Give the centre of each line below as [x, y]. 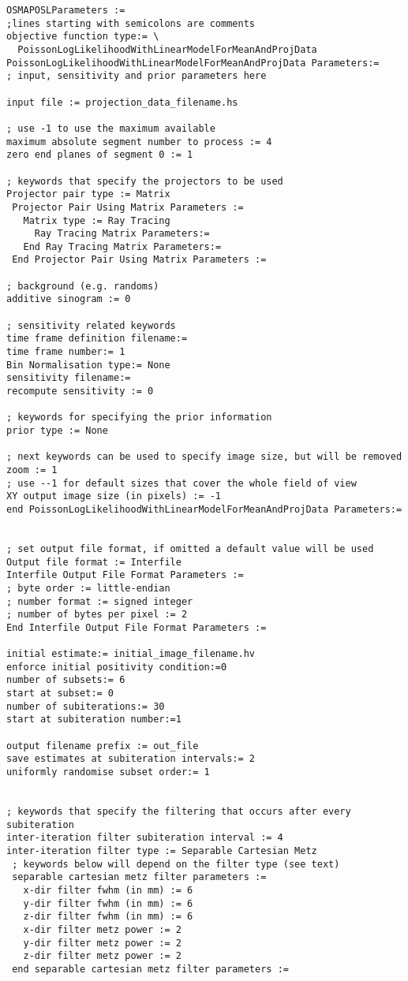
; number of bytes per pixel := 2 [97, 615]
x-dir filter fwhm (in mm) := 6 [108, 890]
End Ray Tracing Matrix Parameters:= [122, 246]
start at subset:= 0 [60, 694]
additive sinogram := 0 [69, 299]
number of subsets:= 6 [66, 680]
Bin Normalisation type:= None [88, 365]
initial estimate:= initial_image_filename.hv [131, 654]
